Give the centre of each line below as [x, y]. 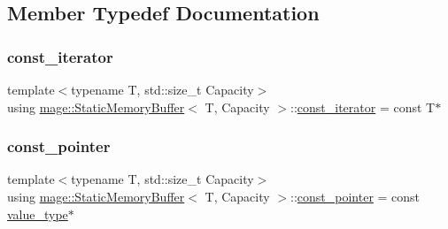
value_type [38, 214]
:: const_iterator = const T [363, 107]
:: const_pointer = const [355, 196]
